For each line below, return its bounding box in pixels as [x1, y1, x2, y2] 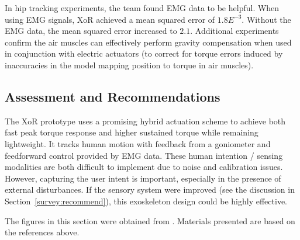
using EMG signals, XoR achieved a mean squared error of [5, 13, 215, 25]
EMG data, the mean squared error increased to [5, 25, 177, 37]
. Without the [242, 13, 291, 25]
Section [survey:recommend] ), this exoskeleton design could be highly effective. [5, 194, 287, 207]
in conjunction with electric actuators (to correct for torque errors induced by [5, 47, 283, 60]
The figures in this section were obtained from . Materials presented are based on [5, 214, 295, 227]
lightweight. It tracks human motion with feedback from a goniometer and [5, 137, 271, 149]
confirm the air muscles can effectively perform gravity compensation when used [5, 36, 292, 48]
